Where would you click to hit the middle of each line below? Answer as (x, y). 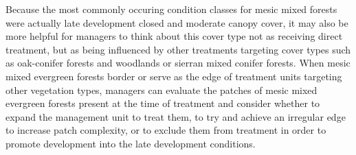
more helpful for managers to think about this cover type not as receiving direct (174, 36)
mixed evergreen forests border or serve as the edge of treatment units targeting (174, 76)
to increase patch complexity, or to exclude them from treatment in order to (166, 130)
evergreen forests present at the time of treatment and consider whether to (163, 103)
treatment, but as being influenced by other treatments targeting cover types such (178, 49)
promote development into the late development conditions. (131, 143)
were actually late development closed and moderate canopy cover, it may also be (177, 22)
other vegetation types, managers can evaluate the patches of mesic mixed (162, 90)
